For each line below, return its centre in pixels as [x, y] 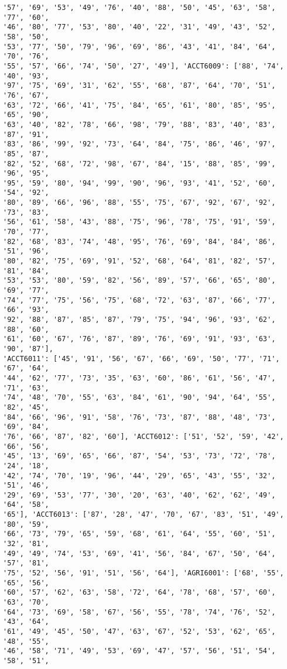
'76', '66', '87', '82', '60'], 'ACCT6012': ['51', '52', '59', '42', [143, 436]
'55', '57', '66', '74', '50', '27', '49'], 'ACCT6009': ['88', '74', [143, 66]
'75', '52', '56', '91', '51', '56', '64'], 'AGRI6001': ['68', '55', [143, 573]
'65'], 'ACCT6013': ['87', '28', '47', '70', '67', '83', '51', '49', [143, 515]
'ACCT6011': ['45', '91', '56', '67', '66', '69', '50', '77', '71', [141, 358]
